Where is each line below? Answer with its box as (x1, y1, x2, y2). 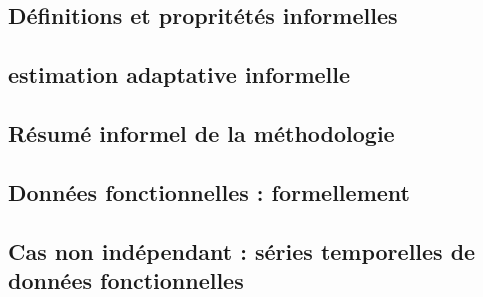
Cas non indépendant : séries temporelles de (8, 235, 476, 266)
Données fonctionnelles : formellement (8, 176, 410, 207)
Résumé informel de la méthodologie (8, 117, 395, 148)
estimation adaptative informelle (8, 59, 351, 90)
